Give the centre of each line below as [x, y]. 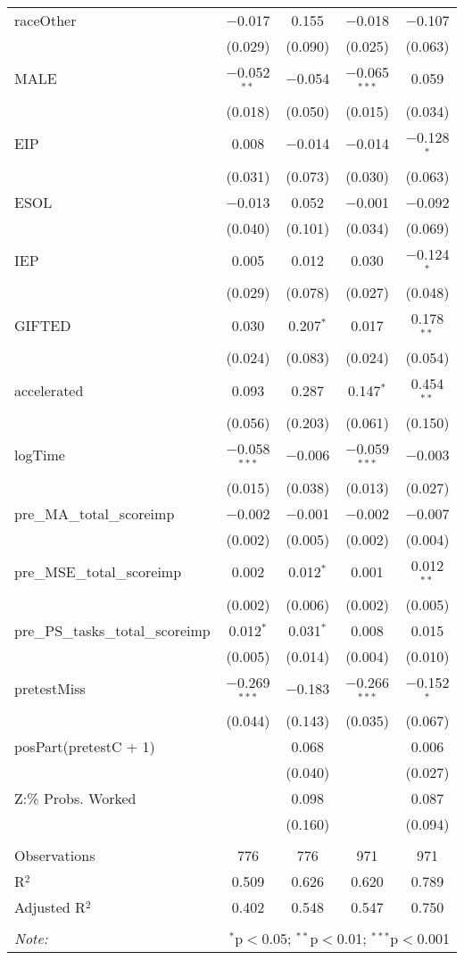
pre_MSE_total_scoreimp [98, 572]
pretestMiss [50, 688]
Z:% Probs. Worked [75, 799]
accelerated [49, 390]
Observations [55, 856]
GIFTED [43, 325]
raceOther [46, 20]
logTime [40, 455]
